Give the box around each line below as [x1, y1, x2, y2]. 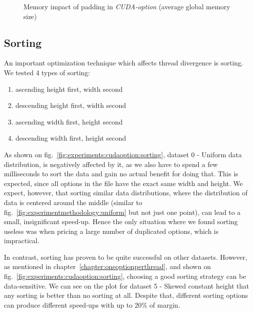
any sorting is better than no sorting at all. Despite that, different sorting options [4, 290, 248, 300]
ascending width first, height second [15, 116, 123, 126]
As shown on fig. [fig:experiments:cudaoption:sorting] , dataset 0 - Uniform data [4, 149, 242, 159]
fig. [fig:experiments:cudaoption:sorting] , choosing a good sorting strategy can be [4, 271, 246, 281]
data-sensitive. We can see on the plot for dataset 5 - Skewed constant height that [4, 280, 250, 291]
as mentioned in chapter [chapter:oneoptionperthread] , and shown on [4, 261, 211, 271]
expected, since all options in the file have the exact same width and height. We [4, 178, 243, 188]
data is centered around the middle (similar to [4, 197, 142, 207]
